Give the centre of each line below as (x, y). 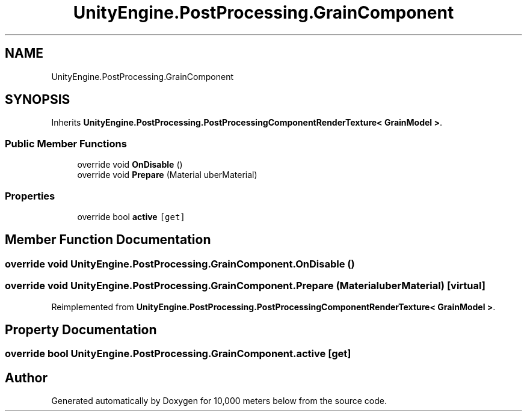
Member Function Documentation (108, 240)
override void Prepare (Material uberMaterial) (167, 175)
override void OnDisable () (130, 165)
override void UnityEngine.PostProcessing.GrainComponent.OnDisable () (180, 264)
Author (26, 378)
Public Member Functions (66, 143)
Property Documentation (81, 329)
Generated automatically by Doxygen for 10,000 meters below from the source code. (219, 401)
